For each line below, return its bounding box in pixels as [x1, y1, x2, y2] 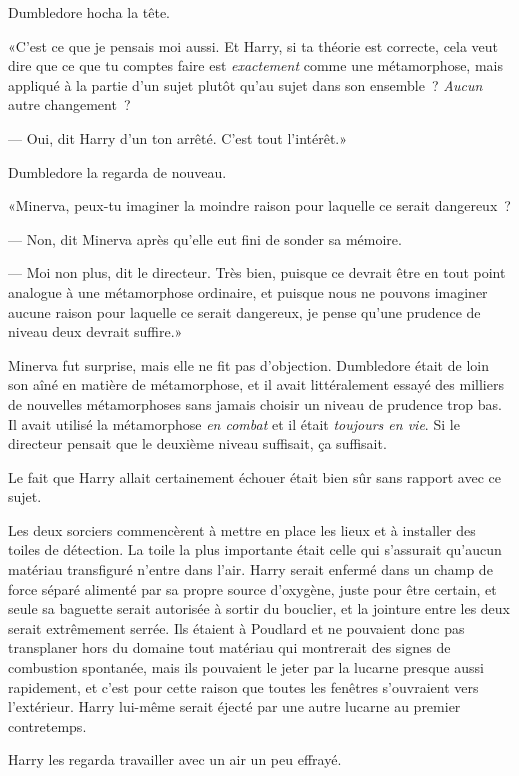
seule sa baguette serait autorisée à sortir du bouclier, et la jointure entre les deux [8, 598, 510, 619]
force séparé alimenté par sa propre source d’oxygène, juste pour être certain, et [8, 578, 497, 599]
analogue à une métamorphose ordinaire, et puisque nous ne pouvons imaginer [8, 281, 488, 302]
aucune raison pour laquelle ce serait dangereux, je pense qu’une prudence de [8, 301, 481, 322]
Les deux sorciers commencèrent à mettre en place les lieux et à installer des [8, 519, 476, 540]
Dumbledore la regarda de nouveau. [8, 161, 227, 182]
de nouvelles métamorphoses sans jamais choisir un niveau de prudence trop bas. [8, 393, 502, 414]
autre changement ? [8, 94, 131, 115]
